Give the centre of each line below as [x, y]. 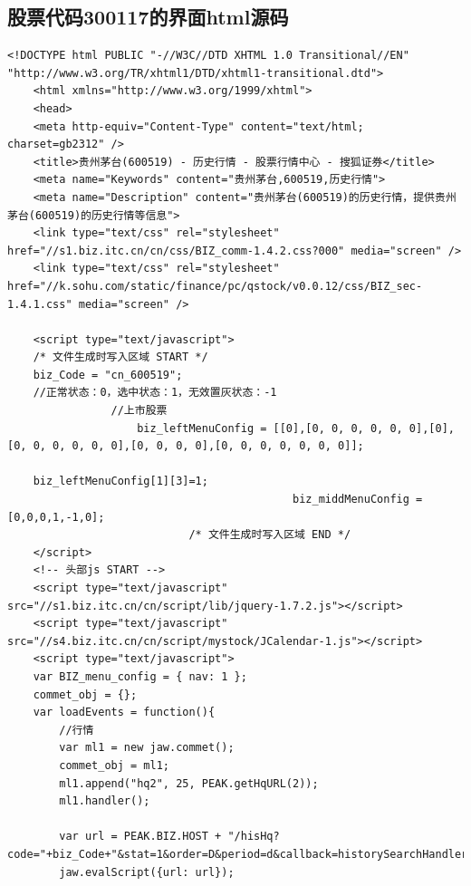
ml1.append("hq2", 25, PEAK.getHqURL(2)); [189, 783]
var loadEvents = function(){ [124, 713]
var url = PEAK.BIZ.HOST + [140, 837]
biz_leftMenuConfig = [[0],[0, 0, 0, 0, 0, [270, 428]
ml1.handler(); [105, 801]
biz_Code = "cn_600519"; [108, 375]
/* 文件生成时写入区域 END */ [270, 535]
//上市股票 [139, 411]
